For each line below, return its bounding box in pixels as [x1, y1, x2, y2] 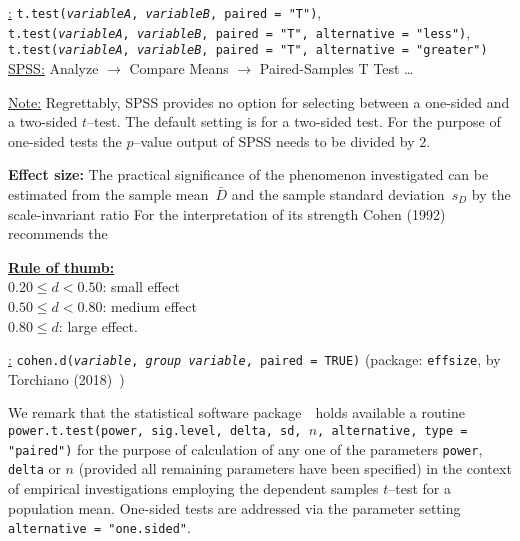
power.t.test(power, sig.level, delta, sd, [8, 423, 302, 438]
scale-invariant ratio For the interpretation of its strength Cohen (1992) [8, 203, 446, 224]
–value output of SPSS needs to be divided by [133, 130, 415, 151]
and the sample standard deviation [231, 183, 445, 204]
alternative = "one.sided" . [8, 517, 191, 538]
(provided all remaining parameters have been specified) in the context [78, 458, 512, 479]
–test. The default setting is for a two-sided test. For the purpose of [87, 111, 501, 132]
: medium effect [102, 295, 197, 316]
